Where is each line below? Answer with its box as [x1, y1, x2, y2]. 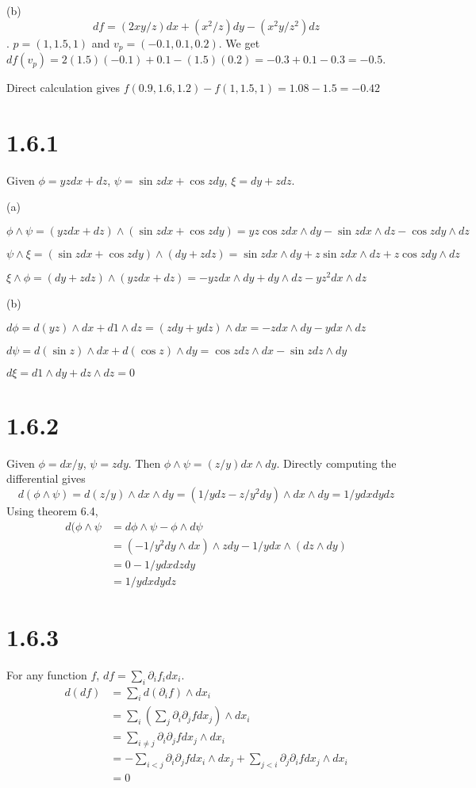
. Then [128, 454, 161, 471]
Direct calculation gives [6, 79, 121, 96]
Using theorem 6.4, [6, 502, 98, 518]
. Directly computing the [276, 454, 397, 471]
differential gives [6, 470, 86, 487]
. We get [218, 34, 260, 51]
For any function [6, 666, 87, 683]
